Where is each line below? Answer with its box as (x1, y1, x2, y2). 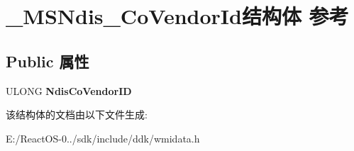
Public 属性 (6, 50, 89, 72)
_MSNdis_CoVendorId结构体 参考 (6, 1, 349, 30)
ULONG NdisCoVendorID (6, 83, 132, 98)
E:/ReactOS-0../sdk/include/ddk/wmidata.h (6, 130, 200, 145)
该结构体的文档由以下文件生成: (6, 107, 148, 122)
